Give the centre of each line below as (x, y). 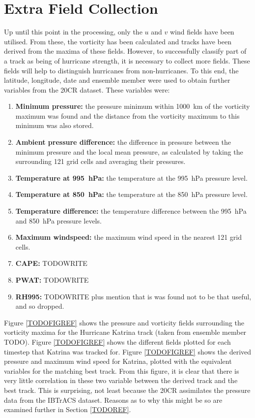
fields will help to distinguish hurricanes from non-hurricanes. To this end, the (121, 70)
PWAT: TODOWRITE (52, 280)
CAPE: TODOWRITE (51, 263)
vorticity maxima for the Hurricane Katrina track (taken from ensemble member (125, 332)
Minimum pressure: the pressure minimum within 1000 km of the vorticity (133, 106)
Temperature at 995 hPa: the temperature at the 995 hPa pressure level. (131, 177)
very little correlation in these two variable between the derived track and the (121, 380)
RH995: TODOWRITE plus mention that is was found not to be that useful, (133, 296)
